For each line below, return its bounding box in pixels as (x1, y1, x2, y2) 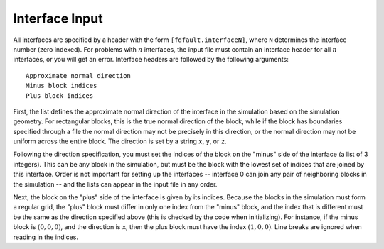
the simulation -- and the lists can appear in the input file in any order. (13, 179, 218, 188)
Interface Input (13, 11, 103, 26)
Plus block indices (26, 92, 94, 99)
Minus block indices (26, 82, 97, 90)
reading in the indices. (13, 233, 78, 241)
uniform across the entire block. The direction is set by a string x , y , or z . (13, 137, 227, 145)
